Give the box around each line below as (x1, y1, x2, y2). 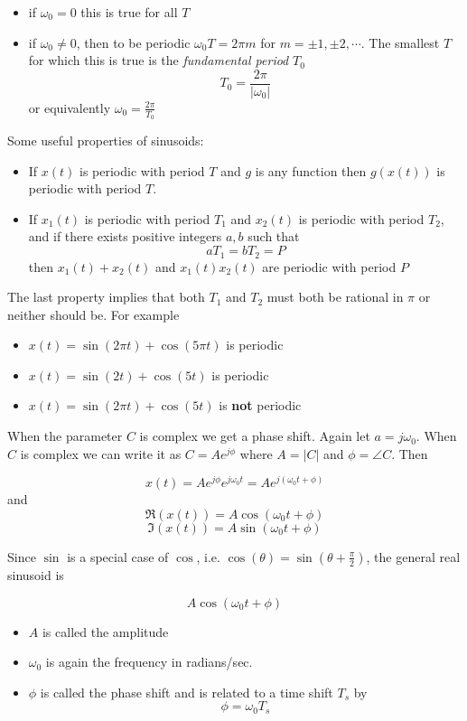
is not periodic (219, 396, 302, 415)
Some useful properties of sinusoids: (7, 131, 204, 150)
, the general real (366, 547, 461, 566)
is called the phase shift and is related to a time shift (40, 682, 333, 701)
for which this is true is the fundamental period (28, 51, 289, 70)
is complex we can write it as (20, 444, 182, 463)
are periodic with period (262, 257, 397, 276)
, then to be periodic (76, 33, 191, 51)
